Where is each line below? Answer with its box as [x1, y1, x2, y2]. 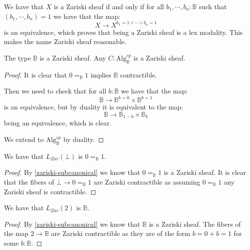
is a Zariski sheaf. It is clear [164, 167, 246, 177]
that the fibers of [4, 176, 54, 187]
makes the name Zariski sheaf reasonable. [4, 36, 127, 47]
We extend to [4, 134, 44, 144]
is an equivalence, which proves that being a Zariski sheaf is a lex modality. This [4, 27, 243, 37]
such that [199, 1, 227, 11]
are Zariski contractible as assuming [94, 176, 200, 187]
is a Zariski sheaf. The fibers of [149, 219, 241, 229]
